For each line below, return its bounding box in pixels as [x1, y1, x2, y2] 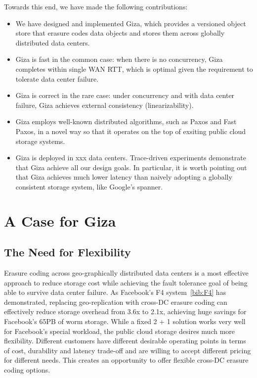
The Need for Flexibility [4, 244, 131, 260]
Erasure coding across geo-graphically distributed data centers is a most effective [4, 268, 249, 278]
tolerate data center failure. [15, 73, 99, 84]
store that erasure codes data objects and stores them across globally [15, 28, 225, 38]
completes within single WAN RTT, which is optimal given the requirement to [15, 63, 253, 74]
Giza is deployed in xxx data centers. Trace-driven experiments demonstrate [15, 152, 246, 163]
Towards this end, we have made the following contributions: [4, 1, 188, 11]
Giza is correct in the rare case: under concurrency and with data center [15, 90, 235, 100]
